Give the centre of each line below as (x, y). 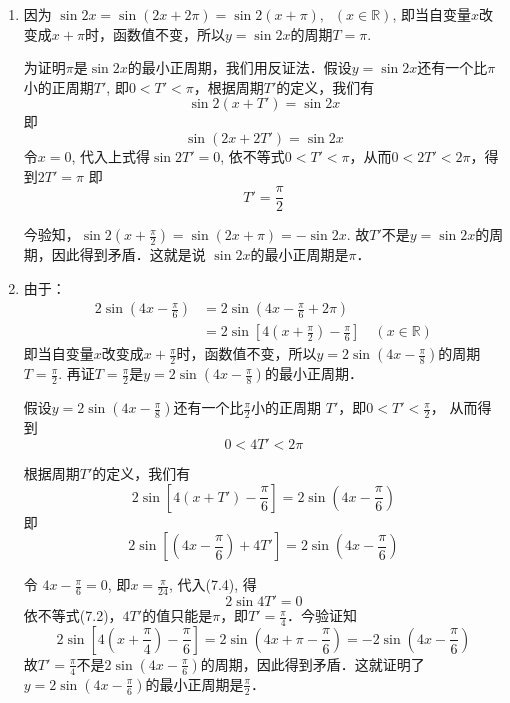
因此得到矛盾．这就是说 (128, 254)
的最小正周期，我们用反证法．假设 (239, 67)
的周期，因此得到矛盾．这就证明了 (312, 663)
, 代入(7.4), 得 (212, 584)
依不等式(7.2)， (73, 615)
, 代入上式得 (111, 155)
